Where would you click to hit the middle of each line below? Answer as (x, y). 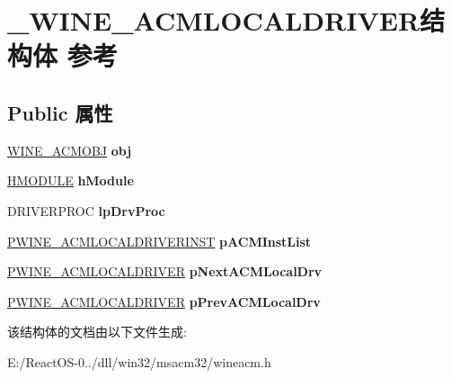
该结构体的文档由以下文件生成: (97, 332)
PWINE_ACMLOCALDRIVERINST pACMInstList (160, 241)
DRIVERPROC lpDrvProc (86, 210)
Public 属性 (60, 112)
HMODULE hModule (71, 180)
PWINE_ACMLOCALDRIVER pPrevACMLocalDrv (164, 301)
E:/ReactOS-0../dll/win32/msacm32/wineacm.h (139, 361)
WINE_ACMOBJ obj (70, 150)
